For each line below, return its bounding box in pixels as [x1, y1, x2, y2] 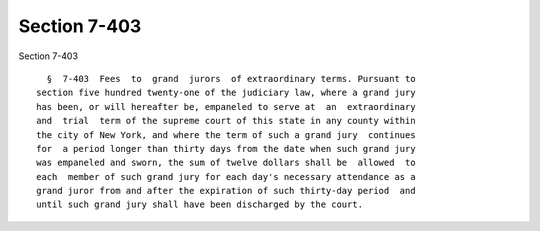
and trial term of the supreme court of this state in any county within [36, 115, 416, 127]
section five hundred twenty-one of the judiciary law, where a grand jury [36, 87, 416, 99]
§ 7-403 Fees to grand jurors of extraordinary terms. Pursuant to [46, 73, 416, 84]
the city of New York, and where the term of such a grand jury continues [36, 129, 416, 140]
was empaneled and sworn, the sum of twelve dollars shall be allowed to [36, 157, 416, 169]
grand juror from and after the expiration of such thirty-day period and [36, 185, 416, 197]
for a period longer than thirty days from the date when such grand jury [36, 143, 416, 154]
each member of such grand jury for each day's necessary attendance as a [36, 171, 416, 182]
